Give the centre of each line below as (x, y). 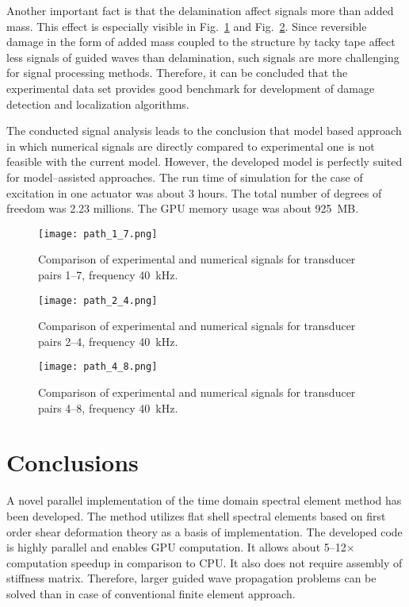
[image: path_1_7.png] (98, 234)
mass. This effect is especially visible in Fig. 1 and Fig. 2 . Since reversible (187, 26)
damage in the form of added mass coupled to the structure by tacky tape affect (201, 42)
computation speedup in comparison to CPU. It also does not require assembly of (204, 562)
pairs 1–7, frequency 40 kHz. (108, 274)
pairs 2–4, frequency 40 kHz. (108, 341)
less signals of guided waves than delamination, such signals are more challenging (203, 57)
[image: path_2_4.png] (98, 300)
